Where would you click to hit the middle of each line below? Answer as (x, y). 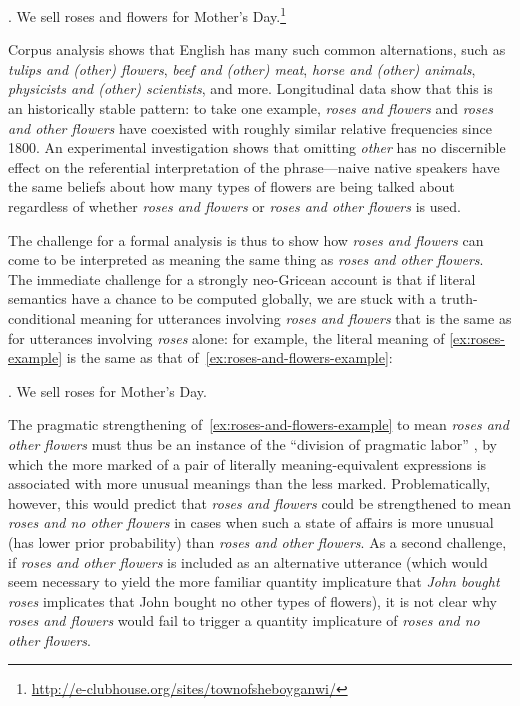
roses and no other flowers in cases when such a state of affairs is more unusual (251, 522)
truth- (459, 298)
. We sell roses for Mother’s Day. (107, 390)
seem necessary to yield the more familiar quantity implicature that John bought (254, 581)
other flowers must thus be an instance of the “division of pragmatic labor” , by (252, 443)
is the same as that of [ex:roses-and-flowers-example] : (229, 357)
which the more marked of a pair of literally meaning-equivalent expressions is (247, 463)
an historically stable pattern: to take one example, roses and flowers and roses (250, 108)
